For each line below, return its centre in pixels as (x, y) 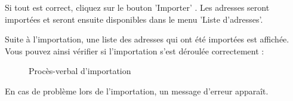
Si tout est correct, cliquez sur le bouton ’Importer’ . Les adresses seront (137, 7)
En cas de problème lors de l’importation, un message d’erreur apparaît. (137, 91)
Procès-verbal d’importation (80, 71)
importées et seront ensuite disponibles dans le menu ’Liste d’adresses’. (134, 19)
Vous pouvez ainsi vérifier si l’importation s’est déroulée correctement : (135, 51)
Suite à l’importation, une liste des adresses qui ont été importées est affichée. (147, 39)
